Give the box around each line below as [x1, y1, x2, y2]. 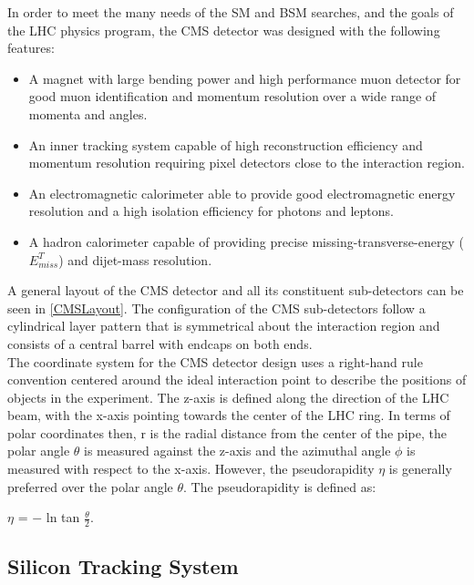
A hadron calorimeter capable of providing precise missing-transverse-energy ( [28, 231, 464, 251]
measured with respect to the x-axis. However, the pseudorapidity [7, 459, 375, 478]
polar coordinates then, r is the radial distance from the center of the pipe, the [7, 423, 447, 442]
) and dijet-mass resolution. [58, 250, 212, 269]
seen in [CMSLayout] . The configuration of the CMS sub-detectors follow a [7, 298, 426, 317]
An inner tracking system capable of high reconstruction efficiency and [28, 135, 423, 154]
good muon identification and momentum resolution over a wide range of [28, 87, 437, 106]
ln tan [46, 508, 80, 527]
